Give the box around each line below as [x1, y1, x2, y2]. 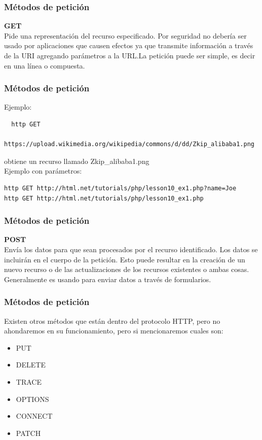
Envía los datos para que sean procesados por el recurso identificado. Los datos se [4, 244, 258, 254]
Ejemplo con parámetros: [4, 165, 82, 176]
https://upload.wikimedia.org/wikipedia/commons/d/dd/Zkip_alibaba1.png [4, 141, 254, 148]
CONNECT [16, 411, 53, 421]
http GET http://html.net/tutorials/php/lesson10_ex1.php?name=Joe [4, 184, 237, 192]
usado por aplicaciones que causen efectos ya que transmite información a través [4, 40, 253, 51]
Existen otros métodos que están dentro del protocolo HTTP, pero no [4, 315, 220, 326]
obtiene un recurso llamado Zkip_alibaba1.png [4, 155, 149, 166]
